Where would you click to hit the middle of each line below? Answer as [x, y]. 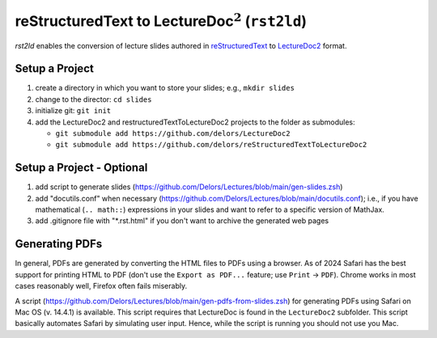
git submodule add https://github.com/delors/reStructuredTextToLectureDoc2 [211, 145]
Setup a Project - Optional [81, 168]
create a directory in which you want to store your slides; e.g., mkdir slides [165, 88]
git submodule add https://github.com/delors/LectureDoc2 [173, 134]
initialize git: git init [73, 111]
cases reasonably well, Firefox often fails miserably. [101, 286]
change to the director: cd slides [93, 99]
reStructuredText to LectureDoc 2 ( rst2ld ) [161, 20]
